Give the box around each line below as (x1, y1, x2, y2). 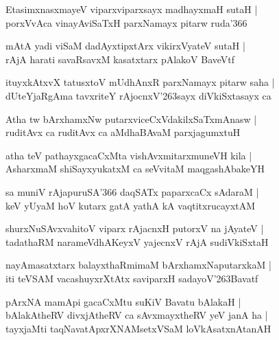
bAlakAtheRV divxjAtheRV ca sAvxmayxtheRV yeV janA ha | (5, 308, 268, 322)
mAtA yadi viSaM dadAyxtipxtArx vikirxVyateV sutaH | (5, 38, 245, 53)
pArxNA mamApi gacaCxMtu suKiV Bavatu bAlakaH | (5, 294, 241, 308)
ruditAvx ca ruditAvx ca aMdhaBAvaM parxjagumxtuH (5, 125, 241, 139)
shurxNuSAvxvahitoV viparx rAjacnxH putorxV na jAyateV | (5, 221, 264, 236)
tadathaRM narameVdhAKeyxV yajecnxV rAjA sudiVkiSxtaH (5, 234, 269, 249)
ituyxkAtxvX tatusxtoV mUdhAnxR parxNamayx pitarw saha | (5, 75, 275, 89)
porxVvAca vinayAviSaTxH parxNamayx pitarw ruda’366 (5, 15, 247, 30)
